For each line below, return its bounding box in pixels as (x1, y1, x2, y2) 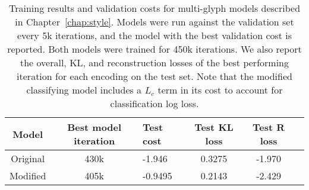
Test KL (194, 120, 234, 134)
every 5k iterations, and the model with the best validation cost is (17, 28, 292, 42)
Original (11, 152, 45, 165)
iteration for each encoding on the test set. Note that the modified (17, 69, 292, 83)
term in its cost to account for (157, 83, 283, 96)
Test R (253, 120, 285, 134)
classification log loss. (110, 96, 199, 110)
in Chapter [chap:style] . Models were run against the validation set (15, 15, 294, 28)
